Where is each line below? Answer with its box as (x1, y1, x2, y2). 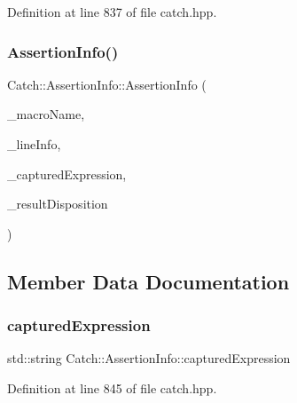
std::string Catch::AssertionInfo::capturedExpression (7, 349, 291, 367)
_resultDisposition (7, 194, 108, 213)
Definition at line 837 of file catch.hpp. (7, 3, 217, 20)
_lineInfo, (7, 135, 61, 153)
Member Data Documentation (7, 267, 290, 295)
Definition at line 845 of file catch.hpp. (7, 378, 217, 397)
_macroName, (7, 105, 85, 123)
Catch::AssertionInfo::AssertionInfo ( (7, 75, 207, 93)
